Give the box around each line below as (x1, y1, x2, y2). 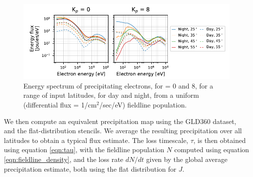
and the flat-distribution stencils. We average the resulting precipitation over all (4, 125, 242, 136)
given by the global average (146, 154, 228, 164)
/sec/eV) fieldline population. (99, 99, 187, 109)
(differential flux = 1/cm (23, 99, 97, 109)
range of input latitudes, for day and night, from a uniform (23, 90, 199, 100)
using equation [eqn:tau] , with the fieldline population (4, 144, 164, 155)
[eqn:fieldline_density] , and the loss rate (4, 154, 124, 164)
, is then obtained (193, 135, 246, 145)
